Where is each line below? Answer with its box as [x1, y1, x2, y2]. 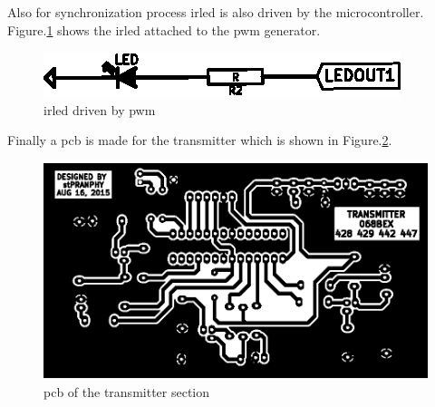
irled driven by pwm [43, 100, 156, 119]
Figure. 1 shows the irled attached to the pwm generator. [7, 20, 321, 39]
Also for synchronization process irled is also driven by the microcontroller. [7, 3, 424, 21]
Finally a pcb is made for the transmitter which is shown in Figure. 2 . [7, 131, 392, 150]
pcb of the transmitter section [43, 382, 210, 401]
